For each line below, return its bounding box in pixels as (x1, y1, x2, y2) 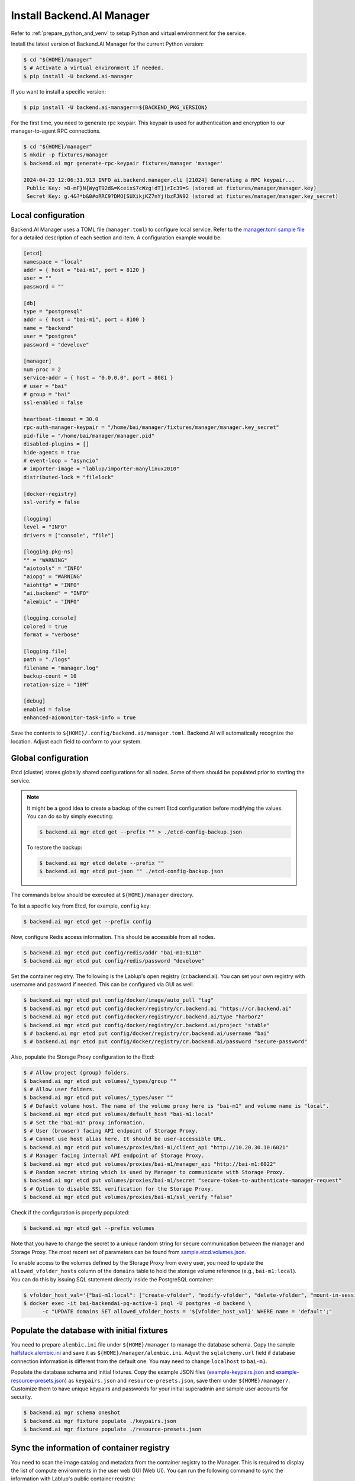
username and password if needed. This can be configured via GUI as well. (11, 981, 195, 988)
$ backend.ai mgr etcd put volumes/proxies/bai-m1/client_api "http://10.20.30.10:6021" (23, 1144, 289, 1150)
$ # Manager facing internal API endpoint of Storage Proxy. (23, 1152, 205, 1159)
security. (11, 1393, 33, 1400)
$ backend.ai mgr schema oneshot (23, 1409, 121, 1416)
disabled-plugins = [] (23, 441, 89, 447)
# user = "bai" (23, 383, 67, 389)
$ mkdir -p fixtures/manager (23, 152, 108, 158)
